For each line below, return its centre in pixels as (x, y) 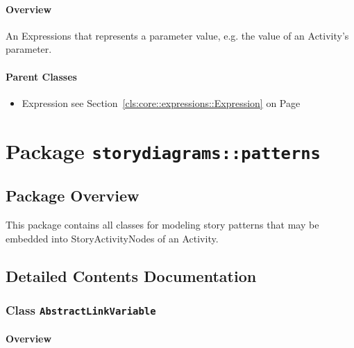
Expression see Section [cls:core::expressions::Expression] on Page (161, 102)
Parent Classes (41, 76)
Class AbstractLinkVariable (81, 309)
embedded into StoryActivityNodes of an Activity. (112, 238)
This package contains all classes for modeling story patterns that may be (162, 225)
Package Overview (73, 196)
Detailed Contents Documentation (131, 275)
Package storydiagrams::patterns (163, 150)
